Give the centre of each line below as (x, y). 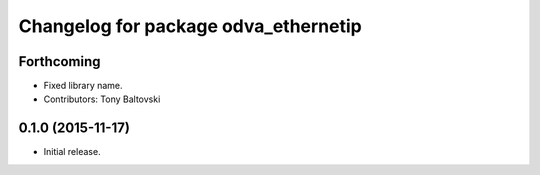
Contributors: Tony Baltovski (102, 99)
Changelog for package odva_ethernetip (190, 26)
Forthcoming (59, 61)
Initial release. (72, 152)
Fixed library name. (83, 86)
